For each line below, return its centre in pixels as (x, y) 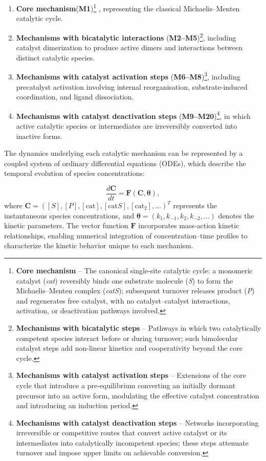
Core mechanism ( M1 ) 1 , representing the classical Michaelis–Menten (128, 7)
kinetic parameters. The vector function (66, 225)
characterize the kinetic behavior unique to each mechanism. (99, 245)
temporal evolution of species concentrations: (74, 173)
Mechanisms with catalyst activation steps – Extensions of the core (131, 375)
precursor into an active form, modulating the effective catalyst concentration (138, 395)
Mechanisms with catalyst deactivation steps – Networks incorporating (137, 422)
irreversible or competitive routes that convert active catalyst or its (121, 433)
